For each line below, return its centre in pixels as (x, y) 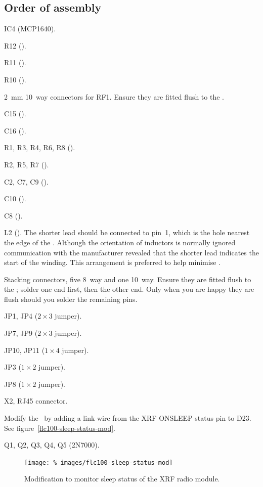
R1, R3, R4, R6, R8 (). (40, 147)
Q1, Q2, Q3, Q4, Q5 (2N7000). (52, 445)
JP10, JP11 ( (25, 350)
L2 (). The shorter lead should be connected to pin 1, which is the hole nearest (127, 232)
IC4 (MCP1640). (30, 29)
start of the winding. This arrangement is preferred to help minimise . (112, 262)
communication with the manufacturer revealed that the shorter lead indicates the (131, 252)
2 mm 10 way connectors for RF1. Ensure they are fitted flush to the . (114, 96)
